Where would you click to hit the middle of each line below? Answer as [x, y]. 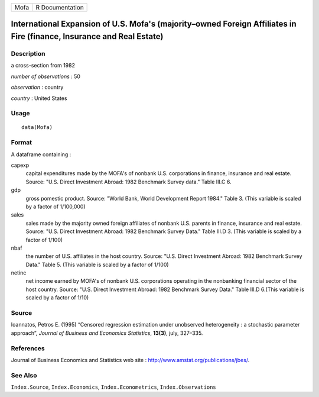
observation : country [37, 87]
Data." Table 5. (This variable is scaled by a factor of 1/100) [97, 264]
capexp [20, 165]
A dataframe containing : [41, 154]
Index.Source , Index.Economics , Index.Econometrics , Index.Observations [113, 387]
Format [22, 143]
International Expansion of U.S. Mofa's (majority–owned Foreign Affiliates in [154, 24]
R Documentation [60, 7]
